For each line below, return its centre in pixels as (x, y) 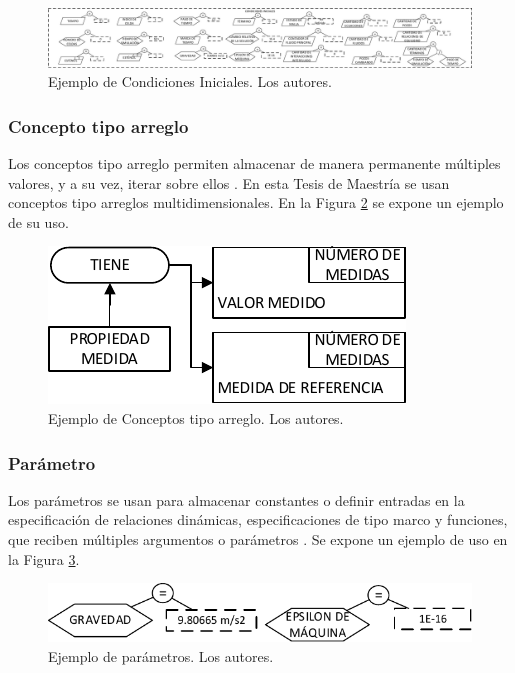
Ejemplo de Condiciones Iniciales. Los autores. (190, 81)
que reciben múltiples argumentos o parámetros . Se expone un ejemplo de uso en (258, 539)
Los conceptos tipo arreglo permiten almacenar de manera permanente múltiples (254, 163)
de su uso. (38, 221)
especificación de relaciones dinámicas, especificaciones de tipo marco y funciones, (258, 519)
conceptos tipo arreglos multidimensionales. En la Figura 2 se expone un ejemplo (256, 202)
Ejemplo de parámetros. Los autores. (161, 655)
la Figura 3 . (44, 558)
